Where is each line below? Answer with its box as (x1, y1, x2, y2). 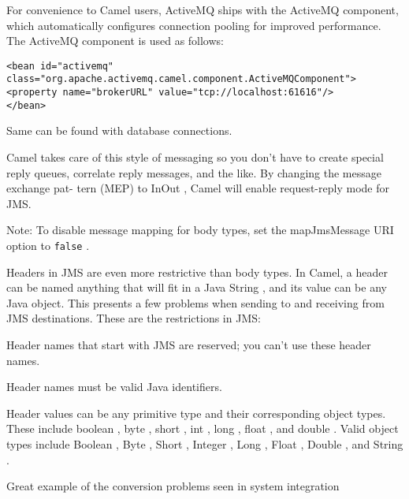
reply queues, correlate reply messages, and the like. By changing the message (6, 164, 381, 181)
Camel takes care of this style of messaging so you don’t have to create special (6, 149, 384, 165)
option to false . (6, 236, 90, 253)
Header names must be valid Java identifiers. (6, 378, 222, 395)
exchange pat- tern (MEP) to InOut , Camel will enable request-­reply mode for (6, 180, 389, 196)
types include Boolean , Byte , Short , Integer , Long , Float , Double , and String (6, 435, 403, 452)
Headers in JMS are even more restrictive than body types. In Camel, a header (6, 263, 389, 280)
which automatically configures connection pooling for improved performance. (6, 17, 381, 33)
